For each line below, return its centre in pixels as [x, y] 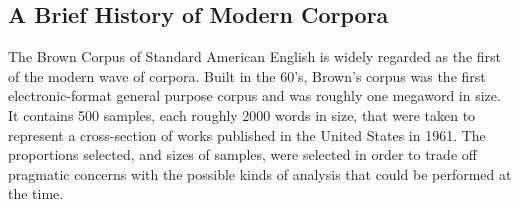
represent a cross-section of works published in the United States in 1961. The [247, 134]
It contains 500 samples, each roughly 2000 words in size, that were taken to [242, 114]
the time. [36, 193]
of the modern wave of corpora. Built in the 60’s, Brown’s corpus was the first [247, 75]
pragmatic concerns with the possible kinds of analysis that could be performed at [260, 173]
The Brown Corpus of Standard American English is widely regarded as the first [255, 56]
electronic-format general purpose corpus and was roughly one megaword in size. [254, 95]
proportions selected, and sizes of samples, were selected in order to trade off [242, 154]
